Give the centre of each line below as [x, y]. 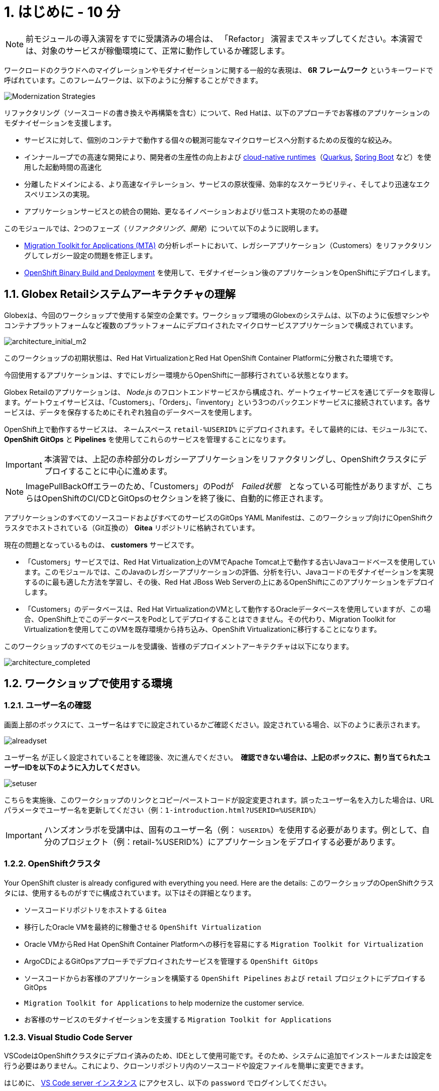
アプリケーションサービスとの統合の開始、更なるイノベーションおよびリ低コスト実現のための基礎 [186, 211]
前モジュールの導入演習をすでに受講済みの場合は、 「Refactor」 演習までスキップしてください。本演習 [221, 38]
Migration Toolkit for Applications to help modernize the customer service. [164, 1003]
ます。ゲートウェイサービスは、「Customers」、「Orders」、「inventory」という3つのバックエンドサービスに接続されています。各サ [217, 402]
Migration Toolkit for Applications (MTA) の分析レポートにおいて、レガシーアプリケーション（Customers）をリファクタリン [228, 245]
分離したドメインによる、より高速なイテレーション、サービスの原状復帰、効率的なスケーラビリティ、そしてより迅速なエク [227, 184]
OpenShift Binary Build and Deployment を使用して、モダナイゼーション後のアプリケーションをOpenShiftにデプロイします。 [229, 272]
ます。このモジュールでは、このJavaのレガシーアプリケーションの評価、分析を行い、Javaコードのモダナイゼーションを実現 [229, 572]
